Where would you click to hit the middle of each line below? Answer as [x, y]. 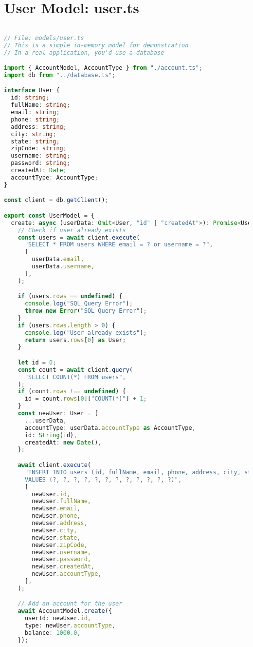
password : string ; [41, 163]
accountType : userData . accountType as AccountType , [110, 428]
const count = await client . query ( [75, 370]
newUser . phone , [56, 516]
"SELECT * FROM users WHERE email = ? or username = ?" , [119, 245]
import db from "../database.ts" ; [60, 75]
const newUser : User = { [58, 414]
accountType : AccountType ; [54, 177]
